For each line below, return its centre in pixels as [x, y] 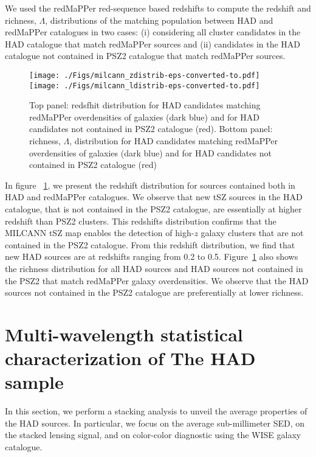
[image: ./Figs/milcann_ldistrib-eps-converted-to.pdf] [145, 85]
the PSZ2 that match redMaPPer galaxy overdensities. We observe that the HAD [157, 280]
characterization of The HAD [130, 358]
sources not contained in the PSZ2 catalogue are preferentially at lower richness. [154, 292]
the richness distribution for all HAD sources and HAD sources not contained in [154, 268]
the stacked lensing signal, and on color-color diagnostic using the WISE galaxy [153, 435]
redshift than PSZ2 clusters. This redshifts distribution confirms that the [141, 221]
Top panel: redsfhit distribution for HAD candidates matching [145, 105]
